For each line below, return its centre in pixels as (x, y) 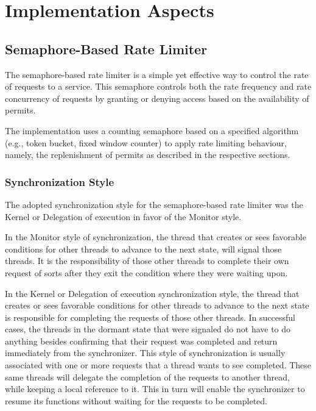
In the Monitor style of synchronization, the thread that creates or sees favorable (156, 237)
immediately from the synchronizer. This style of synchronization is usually (145, 353)
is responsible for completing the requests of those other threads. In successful (150, 317)
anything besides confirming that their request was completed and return (141, 341)
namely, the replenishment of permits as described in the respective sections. (148, 155)
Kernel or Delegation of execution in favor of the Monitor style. (123, 216)
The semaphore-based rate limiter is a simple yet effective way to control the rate (157, 74)
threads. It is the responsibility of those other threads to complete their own (147, 261)
